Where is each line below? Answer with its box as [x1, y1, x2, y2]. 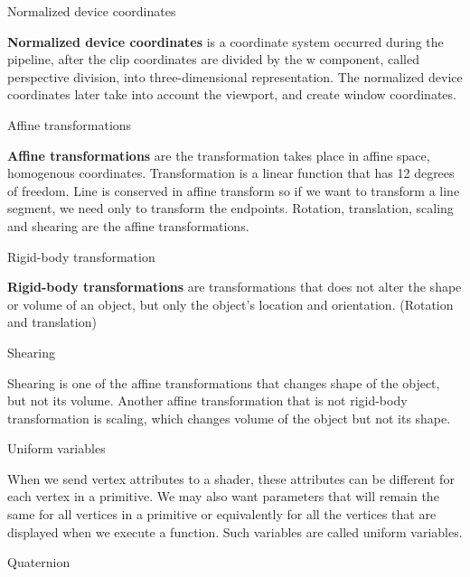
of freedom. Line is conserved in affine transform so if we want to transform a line [7, 181, 460, 200]
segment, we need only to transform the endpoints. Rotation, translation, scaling [7, 199, 454, 218]
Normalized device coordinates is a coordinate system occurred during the [7, 32, 444, 51]
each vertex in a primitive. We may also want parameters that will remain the [7, 487, 439, 506]
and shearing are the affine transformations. [7, 216, 249, 235]
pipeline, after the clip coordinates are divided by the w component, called [7, 50, 419, 69]
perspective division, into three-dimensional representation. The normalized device [7, 67, 463, 86]
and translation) [7, 312, 97, 331]
